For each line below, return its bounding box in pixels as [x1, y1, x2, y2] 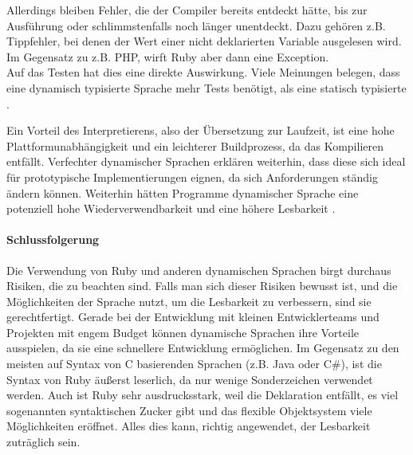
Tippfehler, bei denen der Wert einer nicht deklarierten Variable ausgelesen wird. [6, 33, 402, 49]
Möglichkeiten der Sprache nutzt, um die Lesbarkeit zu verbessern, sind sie [6, 292, 372, 309]
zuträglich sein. [6, 433, 81, 450]
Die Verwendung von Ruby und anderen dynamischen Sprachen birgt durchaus [6, 261, 391, 278]
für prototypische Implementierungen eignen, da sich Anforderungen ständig [6, 168, 378, 185]
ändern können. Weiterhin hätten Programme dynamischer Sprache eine [6, 184, 359, 201]
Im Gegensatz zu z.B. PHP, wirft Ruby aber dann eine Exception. [6, 48, 329, 65]
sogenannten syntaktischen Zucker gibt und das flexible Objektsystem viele [6, 402, 372, 418]
